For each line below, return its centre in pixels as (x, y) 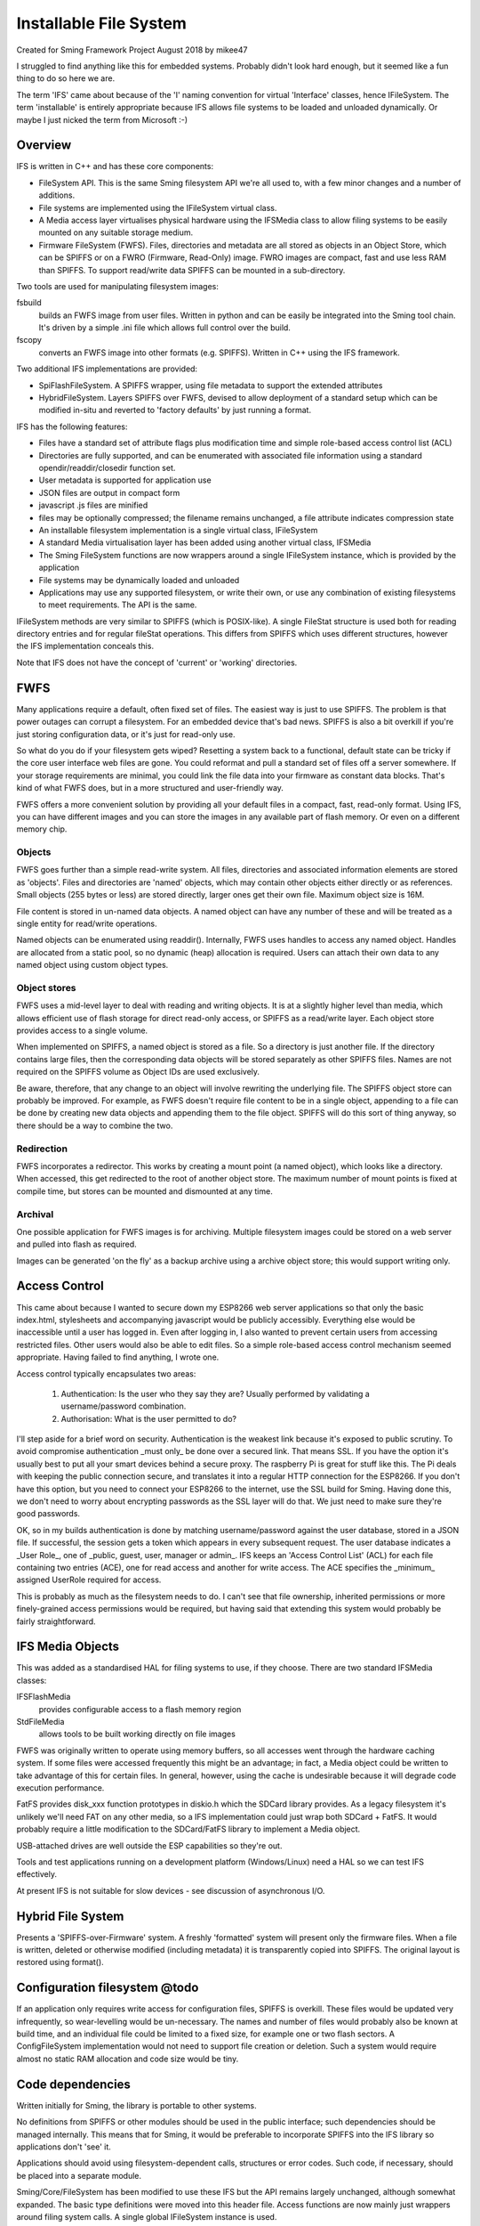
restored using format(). (60, 1962)
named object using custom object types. (92, 965)
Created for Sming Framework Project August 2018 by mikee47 (132, 50)
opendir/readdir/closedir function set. (107, 468)
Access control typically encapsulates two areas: (106, 1373)
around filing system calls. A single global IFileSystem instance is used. (147, 2216)
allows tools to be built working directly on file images (137, 1734)
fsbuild (29, 303)
